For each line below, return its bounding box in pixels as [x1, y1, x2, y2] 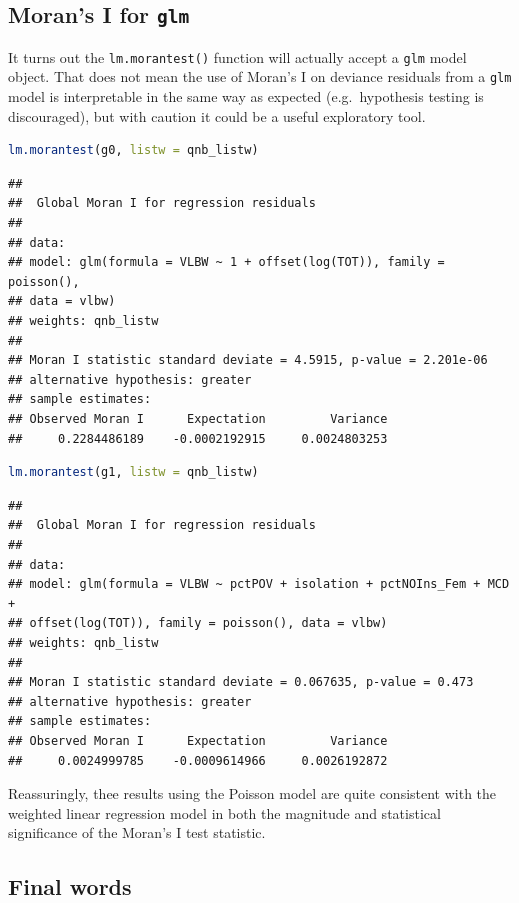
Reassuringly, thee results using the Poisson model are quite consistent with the [8, 783, 497, 804]
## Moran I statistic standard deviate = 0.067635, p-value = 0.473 [8, 675, 474, 690]
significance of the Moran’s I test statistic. [8, 822, 266, 843]
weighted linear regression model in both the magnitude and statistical [8, 802, 441, 823]
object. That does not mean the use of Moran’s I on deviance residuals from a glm [8, 66, 512, 87]
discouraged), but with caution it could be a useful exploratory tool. [8, 105, 426, 126]
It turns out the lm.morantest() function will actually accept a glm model [8, 46, 467, 67]
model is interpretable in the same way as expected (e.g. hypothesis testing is [8, 86, 484, 107]
